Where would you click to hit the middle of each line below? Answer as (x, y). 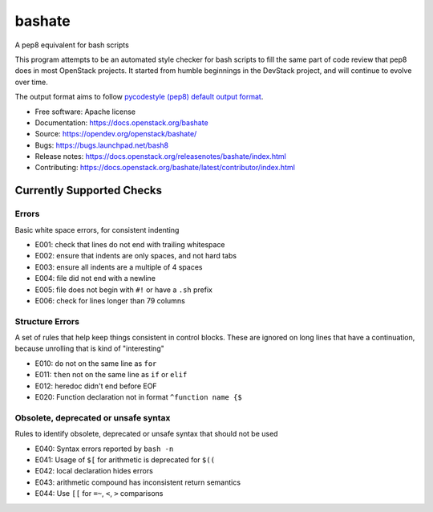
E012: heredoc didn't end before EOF (96, 386)
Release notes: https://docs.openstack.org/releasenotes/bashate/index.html (160, 156)
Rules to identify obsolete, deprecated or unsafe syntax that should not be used (146, 434)
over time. (31, 82)
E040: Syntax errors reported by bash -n (104, 449)
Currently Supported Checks (88, 191)
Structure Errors (47, 321)
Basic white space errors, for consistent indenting (97, 230)
